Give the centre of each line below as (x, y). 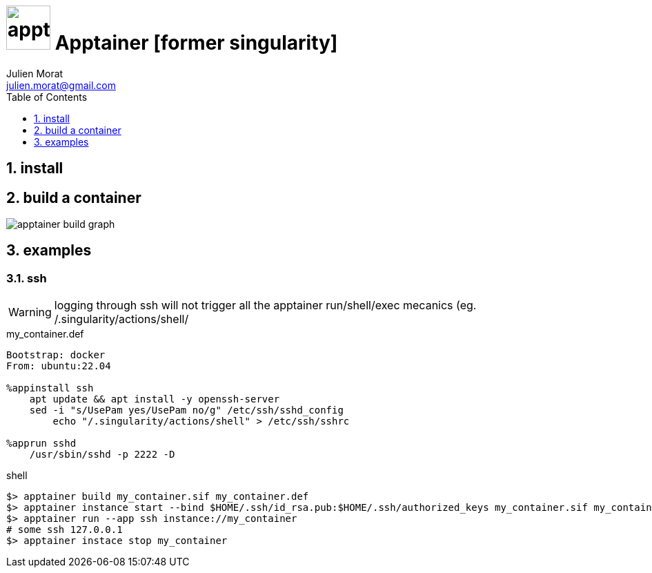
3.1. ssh (27, 278)
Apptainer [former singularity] (196, 43)
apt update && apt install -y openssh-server (155, 399)
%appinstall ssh (50, 388)
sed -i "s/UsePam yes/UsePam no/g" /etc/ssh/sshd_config (186, 410)
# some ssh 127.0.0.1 (65, 530)
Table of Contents (47, 97)
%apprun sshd (41, 444)
